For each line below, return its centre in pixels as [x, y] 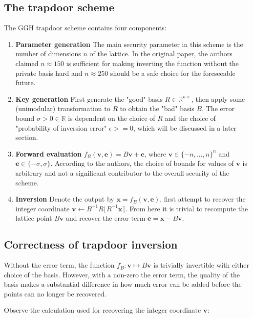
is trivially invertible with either [201, 265]
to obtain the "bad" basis [157, 108]
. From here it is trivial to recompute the [187, 208]
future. [25, 82]
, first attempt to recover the [203, 199]
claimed [27, 63]
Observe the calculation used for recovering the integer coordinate [103, 310]
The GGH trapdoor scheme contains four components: [85, 28]
